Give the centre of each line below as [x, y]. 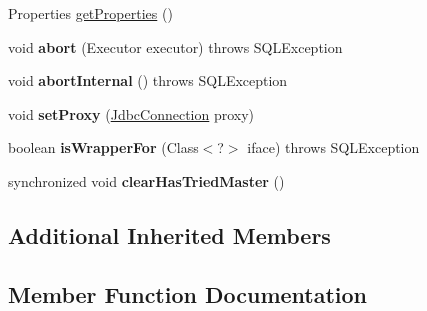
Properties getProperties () [90, 13]
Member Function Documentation [188, 293]
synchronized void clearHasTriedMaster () [146, 180]
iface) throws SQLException [333, 147]
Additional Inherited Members [169, 234]
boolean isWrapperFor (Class [103, 147]
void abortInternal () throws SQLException [148, 80]
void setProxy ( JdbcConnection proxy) [131, 113]
